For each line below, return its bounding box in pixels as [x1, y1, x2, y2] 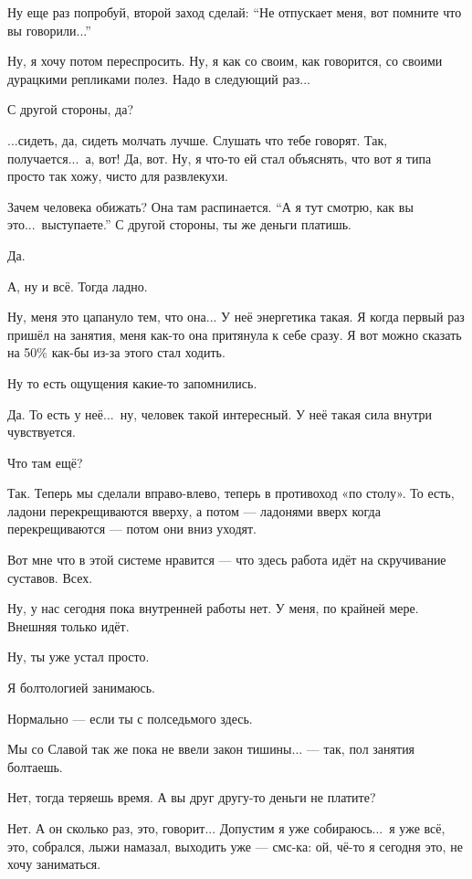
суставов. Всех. [7, 567, 93, 587]
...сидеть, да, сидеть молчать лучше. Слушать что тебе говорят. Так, [7, 130, 388, 149]
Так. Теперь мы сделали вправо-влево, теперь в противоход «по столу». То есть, [7, 483, 455, 503]
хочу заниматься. [7, 854, 101, 874]
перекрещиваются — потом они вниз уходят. [7, 519, 257, 538]
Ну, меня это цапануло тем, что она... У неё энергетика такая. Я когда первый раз [7, 307, 465, 326]
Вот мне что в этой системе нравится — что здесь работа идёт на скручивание [7, 550, 446, 569]
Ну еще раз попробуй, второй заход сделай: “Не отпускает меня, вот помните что [7, 3, 462, 21]
